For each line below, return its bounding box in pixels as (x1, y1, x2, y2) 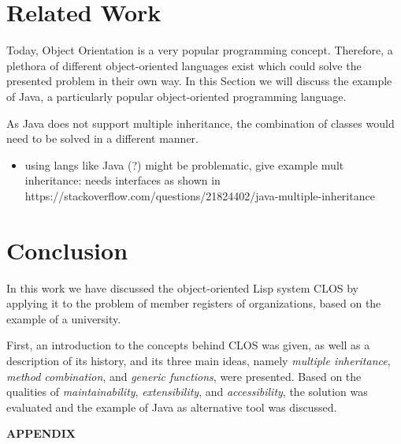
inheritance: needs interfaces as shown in (24, 172, 221, 188)
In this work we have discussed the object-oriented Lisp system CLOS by (6, 279, 359, 296)
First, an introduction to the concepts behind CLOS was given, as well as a (6, 337, 370, 353)
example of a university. (6, 310, 121, 326)
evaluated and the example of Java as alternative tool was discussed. (6, 398, 337, 415)
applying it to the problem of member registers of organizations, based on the (6, 295, 381, 312)
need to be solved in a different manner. (6, 130, 199, 147)
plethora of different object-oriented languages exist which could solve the (6, 57, 362, 73)
